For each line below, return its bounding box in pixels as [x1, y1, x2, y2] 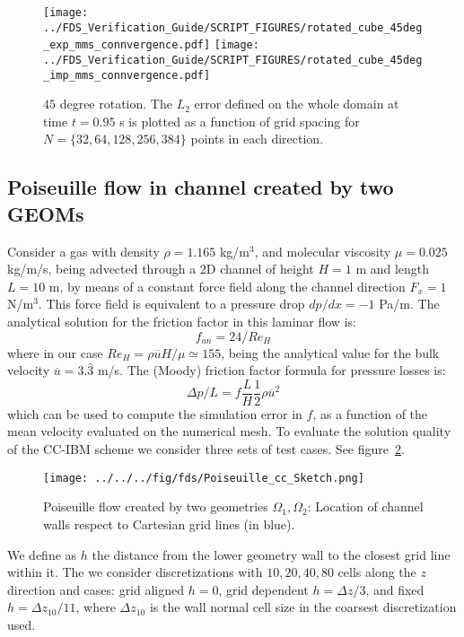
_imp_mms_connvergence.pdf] [43, 68, 211, 82]
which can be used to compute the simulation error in [7, 404, 302, 423]
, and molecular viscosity [254, 241, 391, 260]
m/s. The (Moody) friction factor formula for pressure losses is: [97, 361, 446, 380]
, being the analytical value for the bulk [221, 343, 440, 362]
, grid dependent [218, 580, 309, 598]
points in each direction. [190, 129, 324, 148]
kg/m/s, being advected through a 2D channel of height [7, 259, 314, 278]
